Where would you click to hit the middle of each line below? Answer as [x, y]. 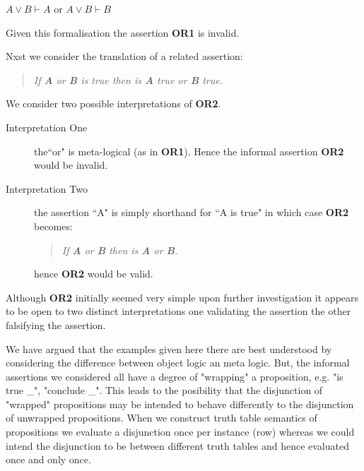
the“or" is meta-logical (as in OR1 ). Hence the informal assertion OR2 [189, 151]
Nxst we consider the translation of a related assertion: [124, 56]
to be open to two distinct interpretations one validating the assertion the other [178, 311]
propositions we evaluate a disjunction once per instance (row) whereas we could [180, 432]
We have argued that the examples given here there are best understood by [169, 348]
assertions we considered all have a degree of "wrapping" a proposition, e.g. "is [175, 376]
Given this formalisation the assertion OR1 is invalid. [123, 32]
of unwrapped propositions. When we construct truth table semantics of [162, 418]
